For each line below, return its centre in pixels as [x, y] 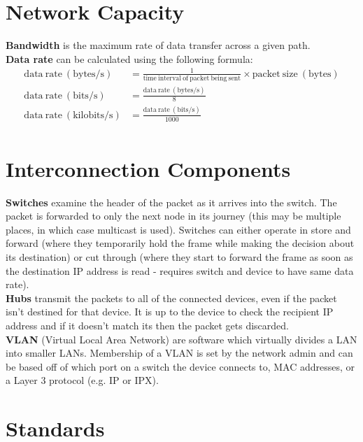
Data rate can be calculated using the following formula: [129, 58]
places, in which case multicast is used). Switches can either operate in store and [178, 229]
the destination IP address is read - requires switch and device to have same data [180, 270]
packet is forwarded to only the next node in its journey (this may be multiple [173, 216]
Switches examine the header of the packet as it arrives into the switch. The [171, 202]
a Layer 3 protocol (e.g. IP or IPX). [82, 380]
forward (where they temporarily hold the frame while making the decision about [180, 243]
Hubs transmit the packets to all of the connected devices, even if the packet [171, 298]
